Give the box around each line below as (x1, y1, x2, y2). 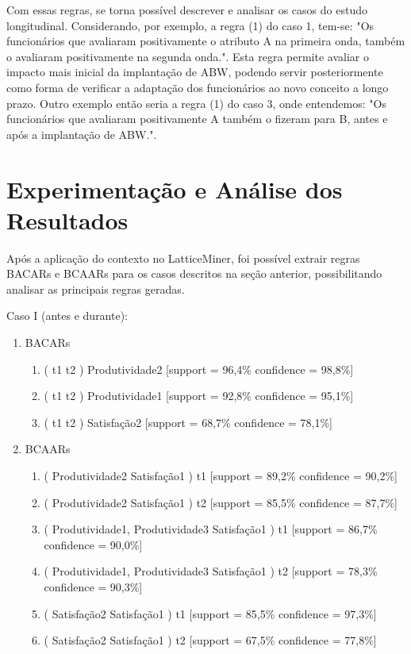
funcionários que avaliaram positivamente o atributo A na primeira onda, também (6, 33, 405, 49)
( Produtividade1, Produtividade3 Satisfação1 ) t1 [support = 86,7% (44, 521, 378, 537)
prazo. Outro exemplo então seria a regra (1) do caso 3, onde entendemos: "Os (6, 94, 386, 111)
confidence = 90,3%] (44, 578, 143, 594)
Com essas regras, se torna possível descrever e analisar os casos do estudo (6, 2, 367, 17)
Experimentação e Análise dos (6, 172, 343, 205)
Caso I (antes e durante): (6, 307, 129, 324)
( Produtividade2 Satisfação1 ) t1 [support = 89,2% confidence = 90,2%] (44, 467, 398, 483)
